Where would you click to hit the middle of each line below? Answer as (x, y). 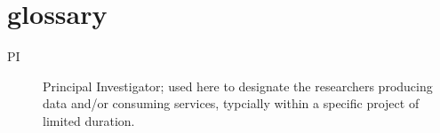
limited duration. (89, 120)
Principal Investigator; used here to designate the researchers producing (238, 86)
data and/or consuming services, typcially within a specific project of (231, 103)
